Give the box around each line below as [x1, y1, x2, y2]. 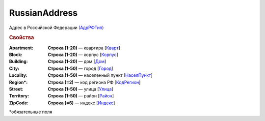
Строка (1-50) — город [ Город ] [48, 65, 113, 71]
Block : [9, 52, 23, 58]
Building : [9, 59, 28, 64]
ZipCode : [9, 100, 29, 106]
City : [9, 65, 20, 71]
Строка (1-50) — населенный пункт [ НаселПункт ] [48, 72, 153, 78]
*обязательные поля [9, 109, 53, 115]
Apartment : [9, 45, 34, 51]
